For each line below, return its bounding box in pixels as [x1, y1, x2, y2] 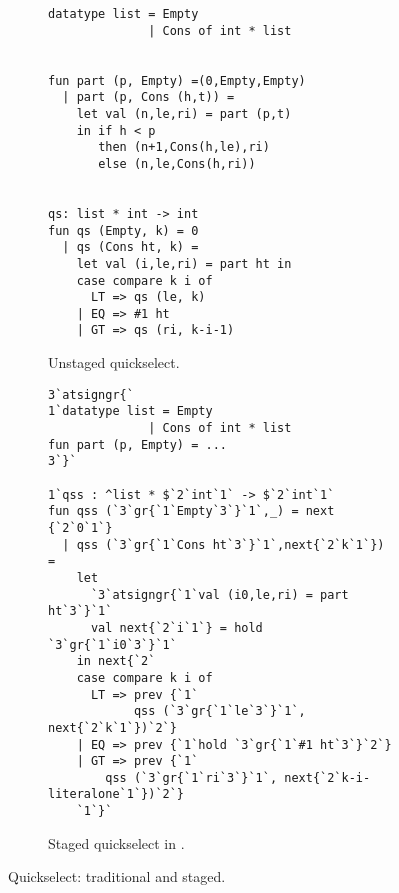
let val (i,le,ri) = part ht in [76, 256, 292, 271]
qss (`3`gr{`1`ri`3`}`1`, [105, 770, 278, 785]
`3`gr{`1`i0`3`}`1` [48, 637, 177, 652]
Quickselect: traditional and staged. [8, 866, 226, 887]
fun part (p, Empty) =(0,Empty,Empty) [48, 73, 306, 88]
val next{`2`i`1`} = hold [90, 620, 263, 635]
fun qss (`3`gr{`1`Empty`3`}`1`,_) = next [48, 504, 335, 519]
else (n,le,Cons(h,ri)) [98, 156, 256, 171]
